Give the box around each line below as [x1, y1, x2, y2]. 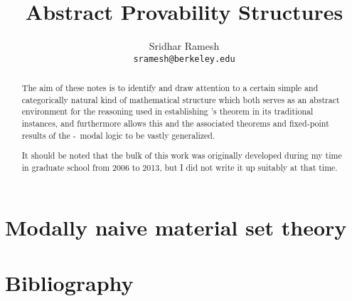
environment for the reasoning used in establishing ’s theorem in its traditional [21, 105, 314, 117]
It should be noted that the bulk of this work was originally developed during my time [21, 149, 342, 162]
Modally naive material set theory [5, 212, 347, 241]
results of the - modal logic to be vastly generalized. [21, 129, 215, 141]
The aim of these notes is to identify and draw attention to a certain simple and [21, 82, 319, 94]
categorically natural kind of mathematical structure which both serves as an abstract [21, 93, 340, 105]
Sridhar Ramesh [149, 38, 220, 53]
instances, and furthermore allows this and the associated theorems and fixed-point [21, 117, 329, 130]
